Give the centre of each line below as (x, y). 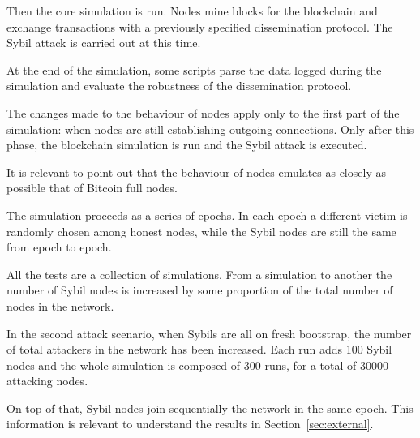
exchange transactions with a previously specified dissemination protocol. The (200, 26)
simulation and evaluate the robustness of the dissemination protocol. (179, 86)
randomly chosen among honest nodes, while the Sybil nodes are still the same (201, 231)
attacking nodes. (47, 381)
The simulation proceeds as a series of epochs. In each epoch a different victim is (207, 215)
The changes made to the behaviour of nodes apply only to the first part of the (203, 112)
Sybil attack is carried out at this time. (104, 43)
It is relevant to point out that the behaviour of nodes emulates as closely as (196, 172)
